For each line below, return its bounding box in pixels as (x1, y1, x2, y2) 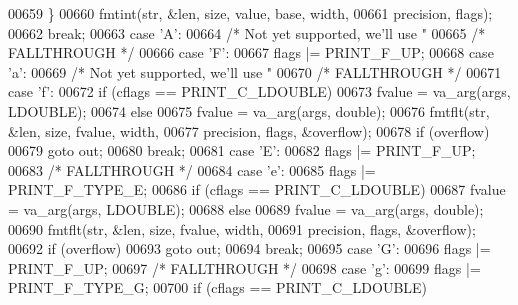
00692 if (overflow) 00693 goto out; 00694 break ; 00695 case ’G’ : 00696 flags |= (8, 238, 491, 259)
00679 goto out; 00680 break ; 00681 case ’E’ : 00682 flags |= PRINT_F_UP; (8, 140, 476, 161)
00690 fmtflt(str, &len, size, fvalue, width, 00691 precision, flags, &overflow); (8, 218, 476, 239)
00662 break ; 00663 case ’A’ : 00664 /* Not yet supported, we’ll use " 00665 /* (8, 22, 486, 43)
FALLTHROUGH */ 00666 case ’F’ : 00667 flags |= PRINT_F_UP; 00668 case (8, 42, 494, 63)
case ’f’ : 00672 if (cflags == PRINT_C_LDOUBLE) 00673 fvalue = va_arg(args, (8, 81, 511, 102)
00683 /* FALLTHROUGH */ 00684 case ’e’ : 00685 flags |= (8, 159, 376, 180)
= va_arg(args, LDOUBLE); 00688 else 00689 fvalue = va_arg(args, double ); (8, 198, 484, 219)
